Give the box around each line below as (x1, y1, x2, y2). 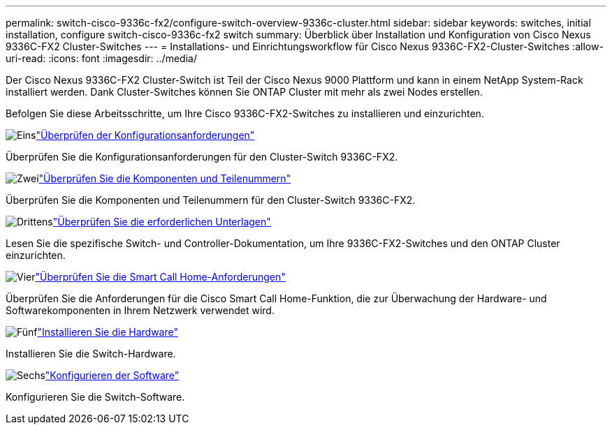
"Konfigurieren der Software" (45, 369, 180, 381)
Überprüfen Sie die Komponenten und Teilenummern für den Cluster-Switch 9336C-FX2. (6, 194, 416, 206)
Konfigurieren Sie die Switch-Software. (6, 391, 185, 403)
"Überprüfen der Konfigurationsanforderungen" (36, 129, 255, 141)
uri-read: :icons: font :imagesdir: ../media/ (6, 52, 197, 64)
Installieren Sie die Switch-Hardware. (6, 348, 176, 359)
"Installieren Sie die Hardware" (37, 326, 178, 338)
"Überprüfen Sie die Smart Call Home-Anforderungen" (35, 271, 286, 283)
